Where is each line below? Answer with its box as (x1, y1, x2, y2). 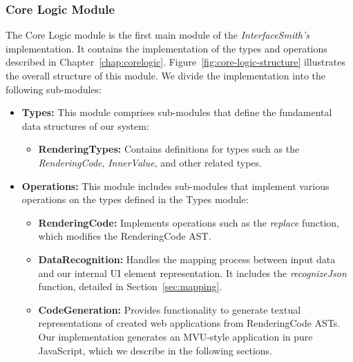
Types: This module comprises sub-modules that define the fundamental (21, 105, 332, 120)
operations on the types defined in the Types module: (21, 192, 249, 207)
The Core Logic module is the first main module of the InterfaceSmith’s (6, 28, 310, 42)
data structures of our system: (21, 118, 149, 133)
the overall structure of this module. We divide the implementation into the (6, 68, 326, 82)
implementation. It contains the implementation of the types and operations (6, 41, 327, 55)
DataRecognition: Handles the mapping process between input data (38, 251, 336, 266)
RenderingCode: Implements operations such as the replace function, (38, 215, 339, 229)
